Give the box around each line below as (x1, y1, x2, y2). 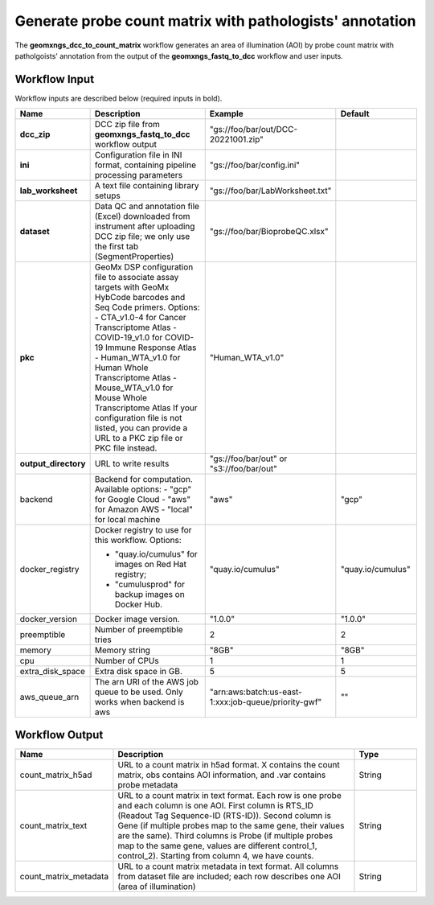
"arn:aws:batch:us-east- (209, 686, 303, 697)
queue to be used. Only (94, 686, 184, 697)
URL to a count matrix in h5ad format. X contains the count (117, 759, 341, 770)
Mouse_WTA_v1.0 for (94, 382, 174, 393)
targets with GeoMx (94, 282, 170, 293)
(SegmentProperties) (94, 251, 174, 262)
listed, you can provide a (94, 422, 188, 434)
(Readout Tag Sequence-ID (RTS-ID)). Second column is (117, 809, 331, 821)
